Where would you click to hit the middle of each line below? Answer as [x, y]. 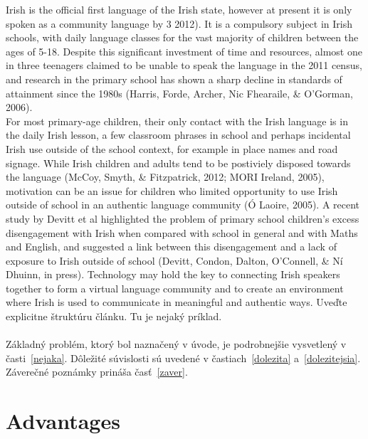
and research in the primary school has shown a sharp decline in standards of [174, 79]
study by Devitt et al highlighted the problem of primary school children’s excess [183, 218]
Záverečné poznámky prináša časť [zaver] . [97, 372]
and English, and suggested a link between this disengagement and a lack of [171, 247]
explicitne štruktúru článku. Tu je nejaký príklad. [114, 316]
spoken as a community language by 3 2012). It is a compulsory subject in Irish [179, 23]
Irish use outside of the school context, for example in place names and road [172, 148]
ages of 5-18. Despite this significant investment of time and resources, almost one [184, 51]
